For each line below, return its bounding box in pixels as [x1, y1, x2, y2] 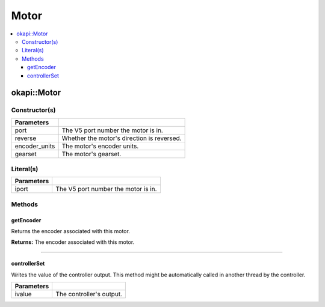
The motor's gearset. [61, 150, 122, 158]
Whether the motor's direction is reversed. [61, 134, 182, 142]
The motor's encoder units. [61, 142, 139, 150]
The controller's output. [55, 290, 123, 299]
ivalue [14, 290, 32, 299]
